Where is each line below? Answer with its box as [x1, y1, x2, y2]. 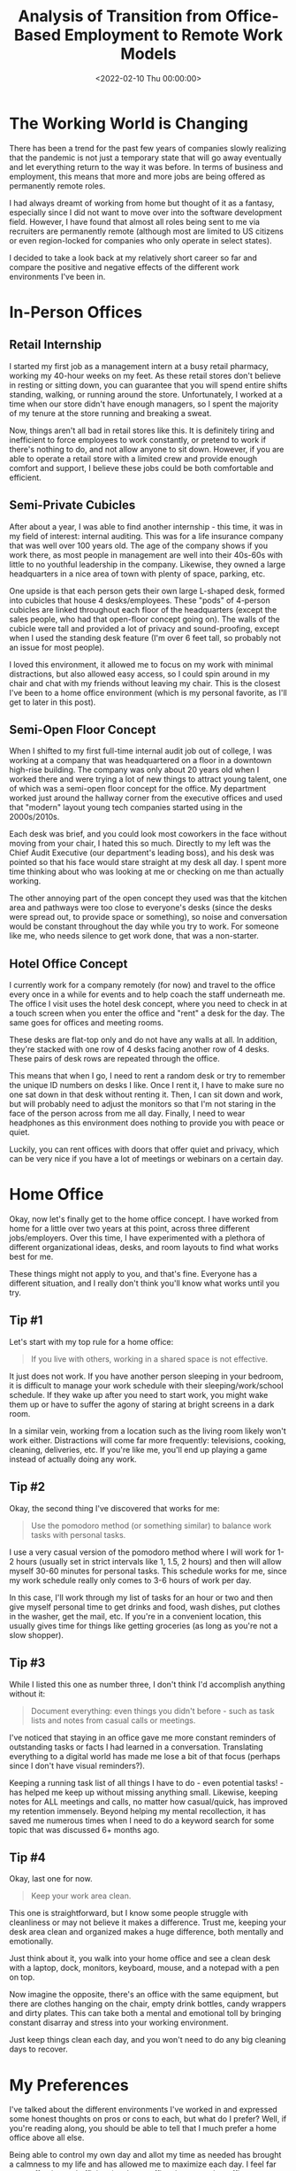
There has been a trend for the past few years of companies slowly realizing [9, 143, 287, 153]
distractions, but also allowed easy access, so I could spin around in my [9, 668, 270, 679]
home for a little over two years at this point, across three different [9, 1224, 250, 1234]
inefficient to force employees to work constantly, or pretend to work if [9, 434, 267, 444]
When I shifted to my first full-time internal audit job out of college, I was [9, 746, 272, 756]
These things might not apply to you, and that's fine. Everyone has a [9, 1269, 258, 1279]
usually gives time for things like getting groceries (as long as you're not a [9, 1620, 278, 1631]
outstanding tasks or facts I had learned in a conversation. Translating [9, 1742, 263, 1752]
